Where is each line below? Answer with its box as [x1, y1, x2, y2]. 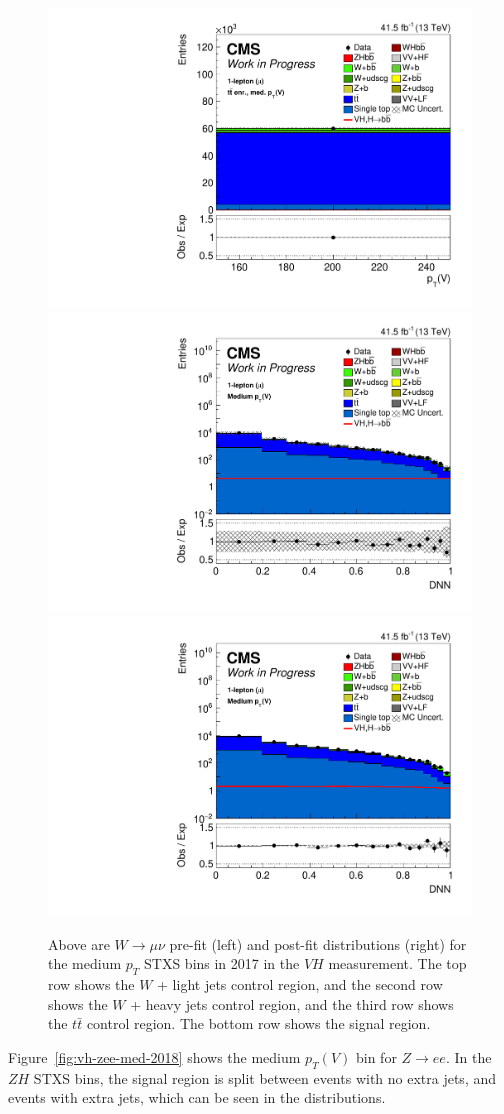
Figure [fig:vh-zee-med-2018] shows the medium [8, 1046, 301, 1067]
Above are [48, 933, 110, 954]
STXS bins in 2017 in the [144, 953, 300, 974]
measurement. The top [328, 953, 467, 974]
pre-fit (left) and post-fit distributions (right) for [169, 933, 467, 954]
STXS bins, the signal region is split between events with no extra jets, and [33, 1067, 497, 1088]
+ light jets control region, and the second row [157, 974, 443, 995]
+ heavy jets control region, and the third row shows [130, 993, 454, 1014]
